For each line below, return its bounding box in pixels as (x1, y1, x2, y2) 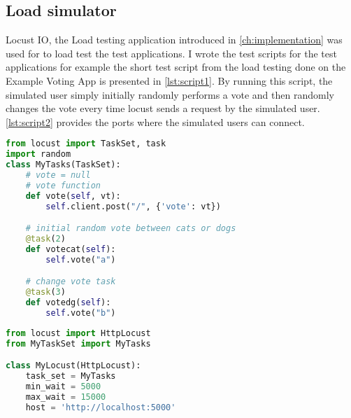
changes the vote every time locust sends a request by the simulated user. (6, 101, 320, 116)
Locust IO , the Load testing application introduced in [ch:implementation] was (6, 32, 343, 47)
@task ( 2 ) (25, 234, 66, 244)
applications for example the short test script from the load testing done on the (6, 60, 346, 74)
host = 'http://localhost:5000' (25, 402, 176, 412)
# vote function (25, 180, 101, 190)
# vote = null (25, 169, 91, 180)
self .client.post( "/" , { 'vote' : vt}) (45, 201, 221, 211)
